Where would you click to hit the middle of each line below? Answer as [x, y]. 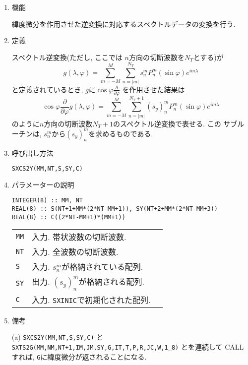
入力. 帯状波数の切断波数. [79, 237]
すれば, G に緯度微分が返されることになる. [79, 356]
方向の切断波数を [156, 57]
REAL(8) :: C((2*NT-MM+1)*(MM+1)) [68, 217]
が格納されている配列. [102, 267]
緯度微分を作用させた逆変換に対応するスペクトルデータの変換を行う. [124, 24]
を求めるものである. [121, 133]
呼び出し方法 [32, 152]
